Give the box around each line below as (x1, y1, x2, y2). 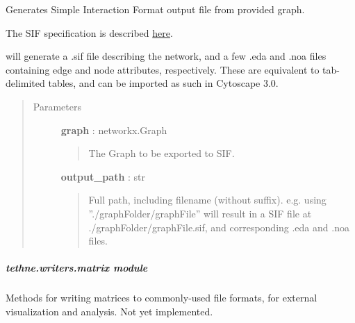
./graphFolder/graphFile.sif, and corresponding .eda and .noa (88, 220, 349, 234)
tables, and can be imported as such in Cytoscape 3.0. (48, 76, 279, 90)
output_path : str (60, 169, 146, 183)
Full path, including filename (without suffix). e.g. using (88, 192, 327, 207)
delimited (6, 76, 45, 90)
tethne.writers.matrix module (6, 260, 148, 275)
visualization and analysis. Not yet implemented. (6, 304, 213, 318)
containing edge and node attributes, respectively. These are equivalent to (6, 62, 320, 76)
